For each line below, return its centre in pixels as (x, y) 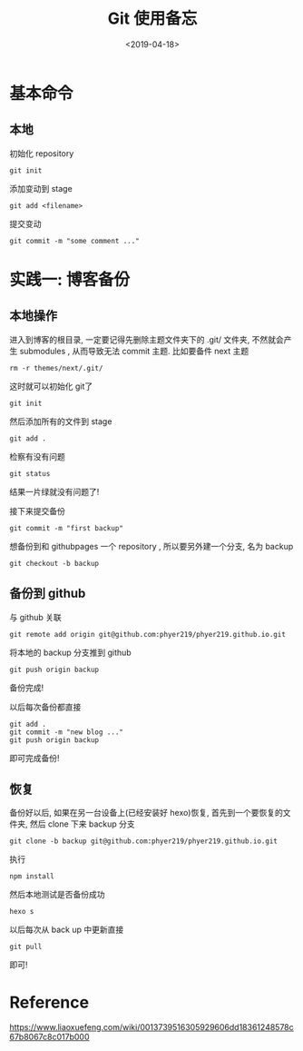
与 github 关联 (35, 617)
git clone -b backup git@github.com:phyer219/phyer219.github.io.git (144, 841)
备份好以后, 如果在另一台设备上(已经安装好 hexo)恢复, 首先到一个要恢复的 (146, 813)
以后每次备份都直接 (45, 707)
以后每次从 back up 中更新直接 (67, 930)
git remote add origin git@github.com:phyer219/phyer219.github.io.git (147, 634)
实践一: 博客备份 (69, 279)
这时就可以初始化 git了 (51, 386)
